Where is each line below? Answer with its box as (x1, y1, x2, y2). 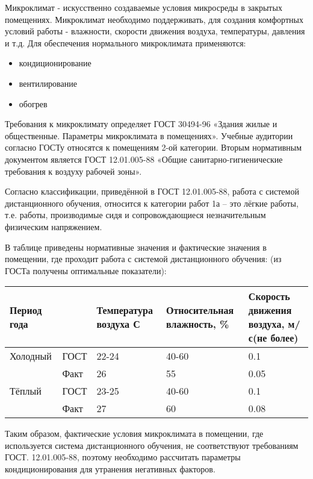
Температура (96, 303, 153, 318)
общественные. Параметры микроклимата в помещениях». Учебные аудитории (5, 129, 293, 142)
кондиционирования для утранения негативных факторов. (5, 463, 215, 475)
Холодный (10, 349, 52, 363)
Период (10, 303, 42, 318)
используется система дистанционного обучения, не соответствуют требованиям (5, 439, 299, 451)
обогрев (19, 97, 48, 110)
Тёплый (10, 384, 42, 398)
